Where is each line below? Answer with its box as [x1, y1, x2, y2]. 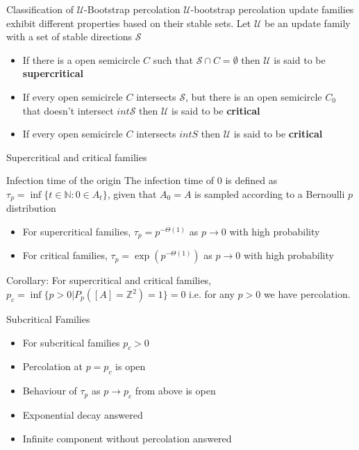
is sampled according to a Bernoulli [194, 186, 345, 201]
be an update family [265, 15, 351, 30]
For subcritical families [22, 335, 120, 349]
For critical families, [22, 248, 108, 262]
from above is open [135, 383, 216, 398]
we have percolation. [263, 287, 351, 301]
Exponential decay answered [22, 408, 143, 422]
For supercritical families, [22, 224, 131, 238]
